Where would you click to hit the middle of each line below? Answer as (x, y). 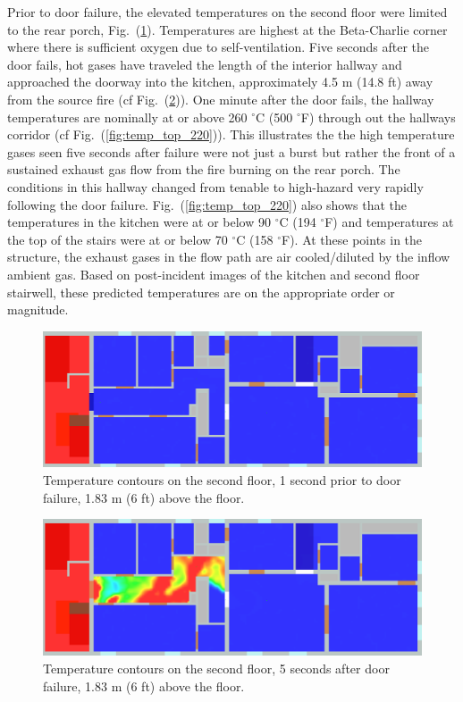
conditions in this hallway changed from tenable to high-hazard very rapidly (215, 186)
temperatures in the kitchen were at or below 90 (139, 222)
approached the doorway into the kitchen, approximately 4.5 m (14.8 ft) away (220, 82)
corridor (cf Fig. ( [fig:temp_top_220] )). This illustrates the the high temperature (231, 134)
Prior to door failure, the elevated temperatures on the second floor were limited (227, 12)
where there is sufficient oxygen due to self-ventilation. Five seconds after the (218, 47)
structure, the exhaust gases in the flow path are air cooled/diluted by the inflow (229, 257)
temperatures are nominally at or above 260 (127, 117)
